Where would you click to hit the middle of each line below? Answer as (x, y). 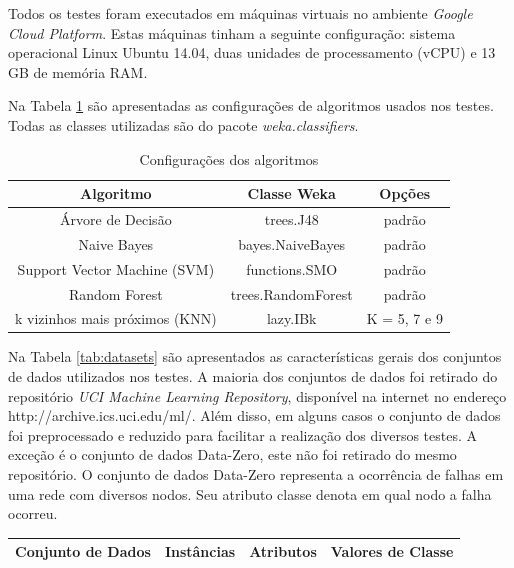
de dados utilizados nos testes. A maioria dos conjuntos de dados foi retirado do (253, 376)
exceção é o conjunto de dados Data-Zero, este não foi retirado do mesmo (232, 454)
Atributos (283, 551)
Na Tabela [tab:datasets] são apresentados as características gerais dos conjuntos (255, 356)
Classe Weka (291, 193)
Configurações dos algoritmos (229, 158)
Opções (405, 193)
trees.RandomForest (291, 293)
